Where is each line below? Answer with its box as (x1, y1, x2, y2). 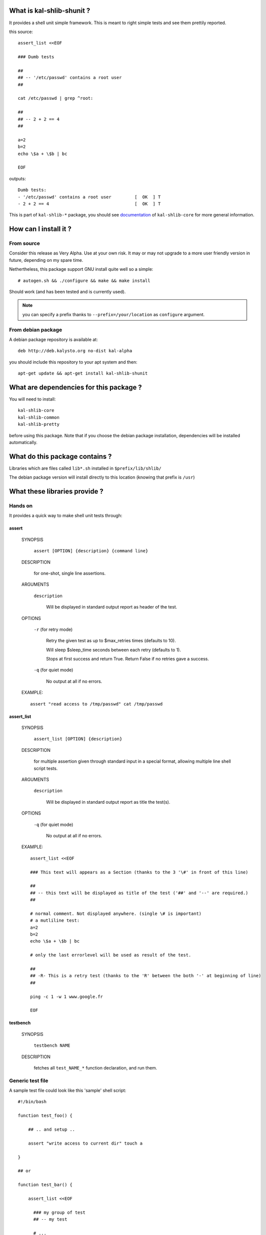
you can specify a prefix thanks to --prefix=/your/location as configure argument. (22, 311, 205, 317)
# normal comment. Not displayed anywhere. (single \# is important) (30, 910, 202, 916)
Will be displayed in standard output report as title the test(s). (46, 799, 170, 805)
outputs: (9, 175, 26, 181)
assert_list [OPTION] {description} (33, 736, 123, 742)
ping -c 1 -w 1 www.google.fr (30, 993, 103, 999)
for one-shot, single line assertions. (33, 570, 106, 576)
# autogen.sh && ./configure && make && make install (18, 278, 150, 284)
